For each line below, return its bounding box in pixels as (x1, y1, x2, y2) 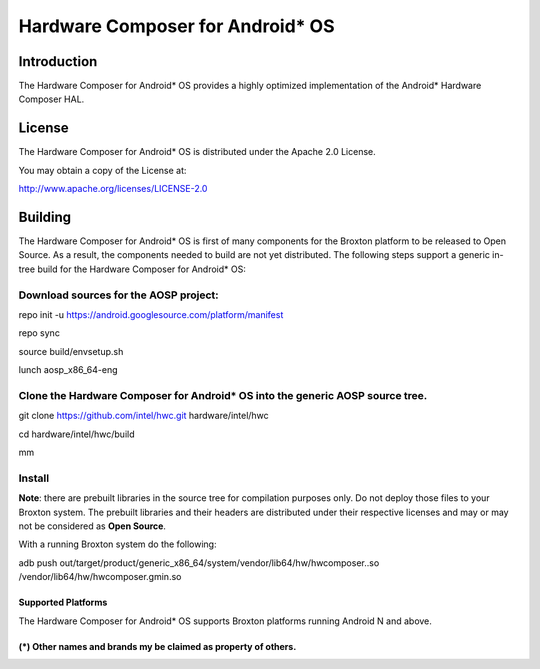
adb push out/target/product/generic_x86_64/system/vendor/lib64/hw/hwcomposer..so (18, 556, 380, 569)
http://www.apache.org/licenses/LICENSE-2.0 (18, 183, 208, 195)
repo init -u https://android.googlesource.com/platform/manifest (18, 308, 284, 320)
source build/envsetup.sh (18, 345, 124, 357)
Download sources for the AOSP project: (18, 288, 219, 302)
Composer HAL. (18, 93, 85, 105)
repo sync (18, 327, 60, 339)
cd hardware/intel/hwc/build (18, 428, 135, 440)
